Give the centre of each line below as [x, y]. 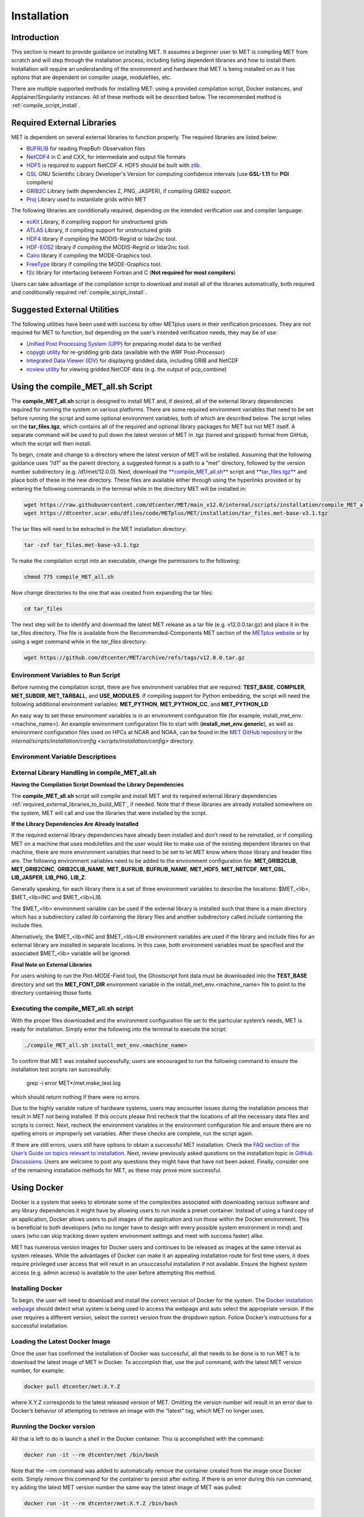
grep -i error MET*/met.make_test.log [74, 1083]
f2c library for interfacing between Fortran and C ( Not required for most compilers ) [131, 272]
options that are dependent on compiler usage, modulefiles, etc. [91, 77]
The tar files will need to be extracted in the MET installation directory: [99, 529]
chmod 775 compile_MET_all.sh [69, 577]
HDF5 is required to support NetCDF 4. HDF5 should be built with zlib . [114, 165]
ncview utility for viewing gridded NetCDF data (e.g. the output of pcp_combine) [126, 369]
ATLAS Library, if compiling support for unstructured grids [99, 230]
